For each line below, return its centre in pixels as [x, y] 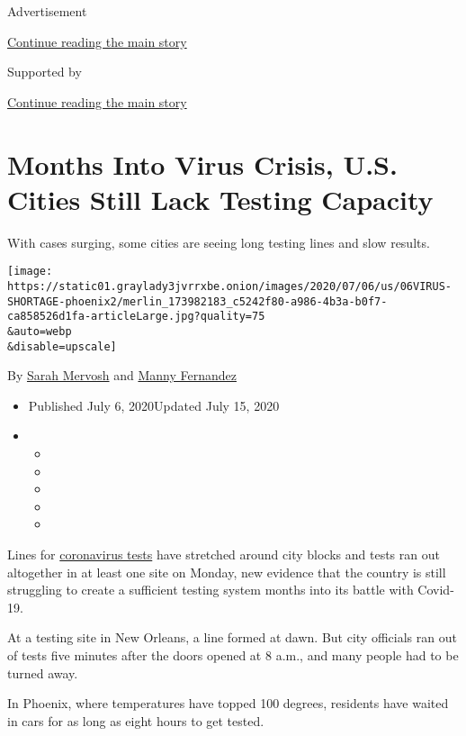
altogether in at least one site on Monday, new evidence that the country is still [227, 572]
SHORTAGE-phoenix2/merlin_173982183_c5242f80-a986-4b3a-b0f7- [197, 301]
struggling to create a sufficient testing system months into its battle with [211, 590]
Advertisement [47, 11]
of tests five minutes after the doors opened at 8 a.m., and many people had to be [233, 654]
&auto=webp [40, 331]
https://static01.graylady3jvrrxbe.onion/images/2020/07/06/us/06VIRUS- [229, 286]
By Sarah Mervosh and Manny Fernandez [122, 375]
